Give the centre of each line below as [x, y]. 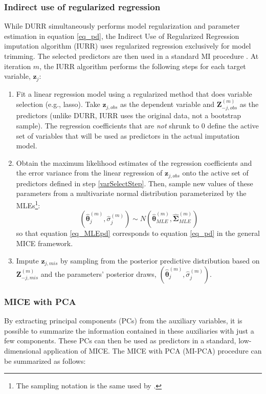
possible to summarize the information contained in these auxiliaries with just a [129, 330]
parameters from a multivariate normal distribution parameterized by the [131, 193]
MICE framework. [45, 243]
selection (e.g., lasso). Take [58, 104]
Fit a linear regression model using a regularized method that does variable [134, 93]
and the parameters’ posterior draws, [98, 273]
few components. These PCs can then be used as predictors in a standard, [120, 341]
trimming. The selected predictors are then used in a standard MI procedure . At [131, 56]
